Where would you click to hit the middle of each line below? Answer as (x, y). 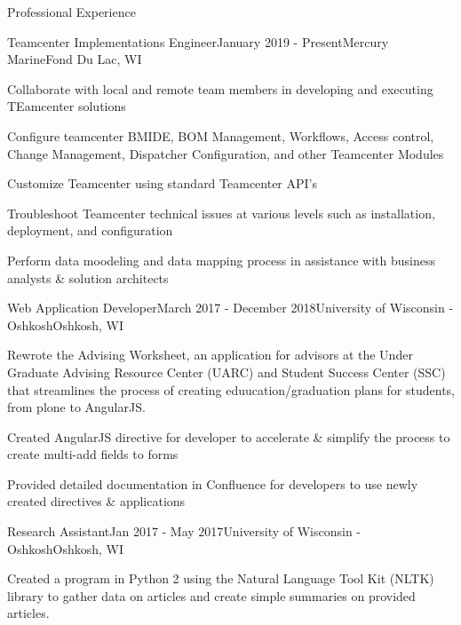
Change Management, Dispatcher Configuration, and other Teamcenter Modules (226, 153)
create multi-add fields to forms (93, 454)
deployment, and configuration (90, 230)
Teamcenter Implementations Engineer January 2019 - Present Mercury (198, 41)
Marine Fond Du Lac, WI (75, 59)
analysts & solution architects (88, 277)
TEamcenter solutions (67, 106)
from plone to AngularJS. (76, 407)
